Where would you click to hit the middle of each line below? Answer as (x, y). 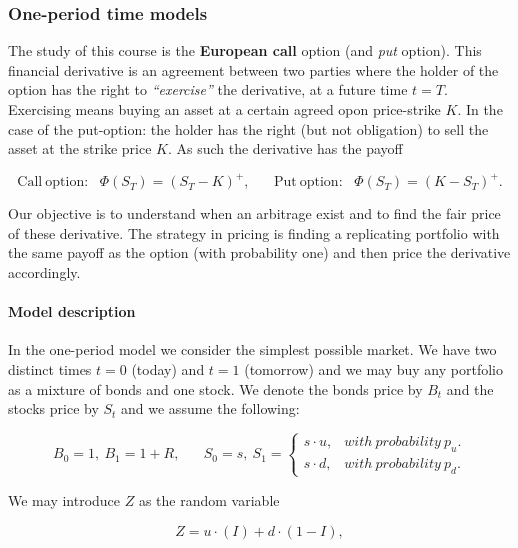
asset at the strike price (80, 148)
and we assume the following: (210, 408)
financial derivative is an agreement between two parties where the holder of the (253, 69)
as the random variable (209, 499)
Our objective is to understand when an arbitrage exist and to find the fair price (254, 213)
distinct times (50, 369)
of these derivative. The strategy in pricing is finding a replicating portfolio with (254, 232)
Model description (72, 311)
